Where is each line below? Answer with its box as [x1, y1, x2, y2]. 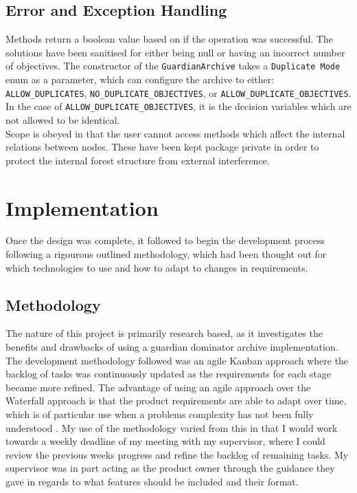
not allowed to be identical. [5, 112, 120, 127]
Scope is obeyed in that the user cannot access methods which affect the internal [5, 126, 345, 140]
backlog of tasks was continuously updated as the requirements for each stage [5, 366, 331, 381]
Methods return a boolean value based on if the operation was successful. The [5, 32, 333, 46]
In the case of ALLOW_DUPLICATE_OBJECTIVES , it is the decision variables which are [5, 99, 352, 113]
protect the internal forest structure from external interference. [5, 153, 270, 167]
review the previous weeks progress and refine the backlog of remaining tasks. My [5, 447, 349, 461]
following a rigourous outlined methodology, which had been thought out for [5, 247, 327, 261]
